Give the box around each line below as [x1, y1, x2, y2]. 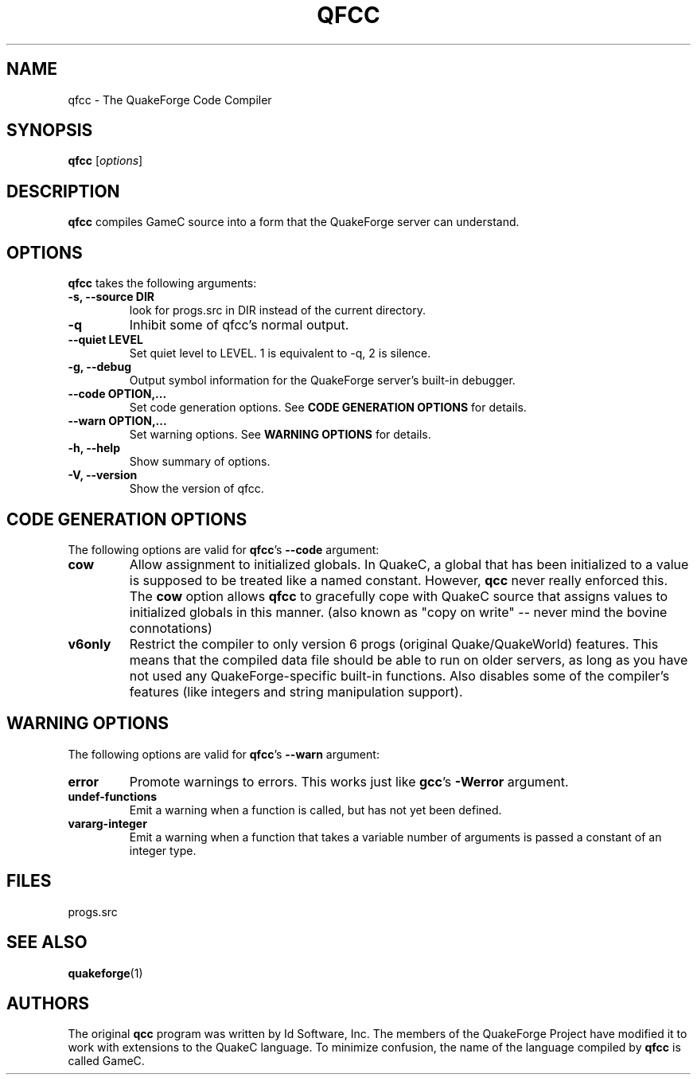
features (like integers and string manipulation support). [129, 683, 463, 700]
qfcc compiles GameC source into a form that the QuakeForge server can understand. [68, 215, 520, 229]
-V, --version [68, 468, 138, 482]
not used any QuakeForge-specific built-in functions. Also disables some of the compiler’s [129, 667, 670, 684]
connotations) [129, 619, 212, 636]
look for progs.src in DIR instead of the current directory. [129, 303, 426, 318]
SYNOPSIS [6, 120, 93, 141]
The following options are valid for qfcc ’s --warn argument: [68, 747, 380, 761]
